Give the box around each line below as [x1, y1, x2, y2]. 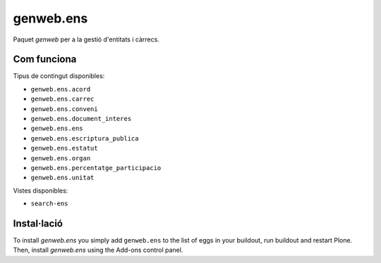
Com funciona [13, 53, 77, 65]
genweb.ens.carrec [30, 95, 95, 103]
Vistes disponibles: [13, 186, 68, 195]
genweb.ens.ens [30, 124, 84, 133]
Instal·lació [13, 217, 64, 229]
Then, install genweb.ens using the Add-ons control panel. [13, 246, 183, 255]
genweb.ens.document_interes [30, 115, 132, 123]
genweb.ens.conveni [30, 105, 98, 113]
